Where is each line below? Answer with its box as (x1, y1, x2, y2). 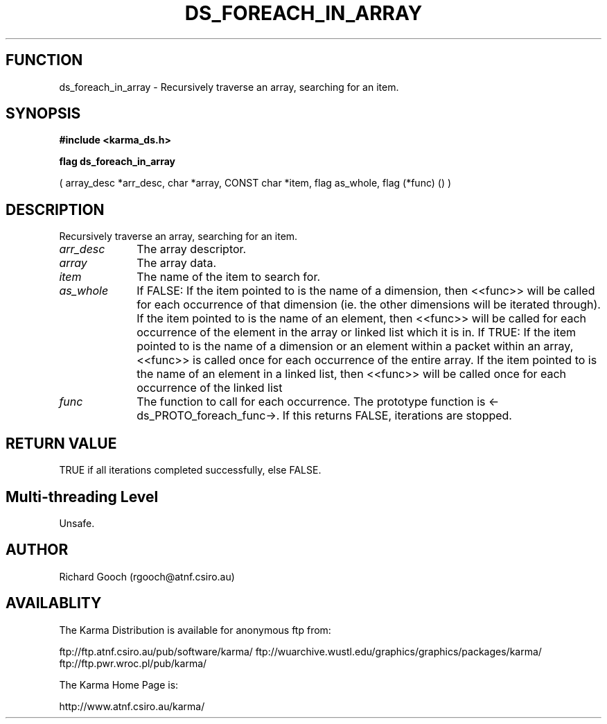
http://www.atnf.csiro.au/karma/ (59, 700, 205, 712)
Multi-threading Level (6, 488, 159, 506)
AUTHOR (6, 541, 69, 559)
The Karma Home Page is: (59, 678, 179, 691)
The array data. (137, 256, 217, 270)
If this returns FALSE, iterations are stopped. (282, 408, 512, 423)
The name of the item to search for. (137, 270, 321, 284)
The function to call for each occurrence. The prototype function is (137, 395, 486, 409)
